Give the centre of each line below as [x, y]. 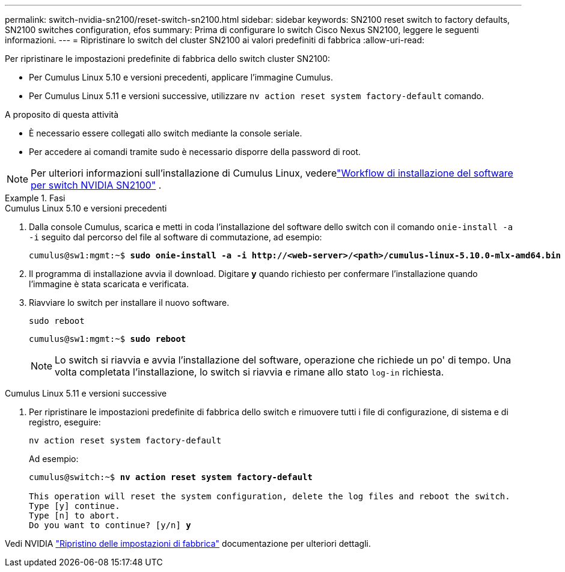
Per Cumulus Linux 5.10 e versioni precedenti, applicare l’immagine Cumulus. [181, 77]
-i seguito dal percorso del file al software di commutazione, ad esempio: [176, 237]
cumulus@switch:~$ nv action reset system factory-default [171, 477]
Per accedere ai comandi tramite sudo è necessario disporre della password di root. [195, 152]
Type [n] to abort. [75, 516]
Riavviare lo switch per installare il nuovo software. [129, 303]
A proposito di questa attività [62, 114]
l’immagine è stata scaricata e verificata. [109, 284]
